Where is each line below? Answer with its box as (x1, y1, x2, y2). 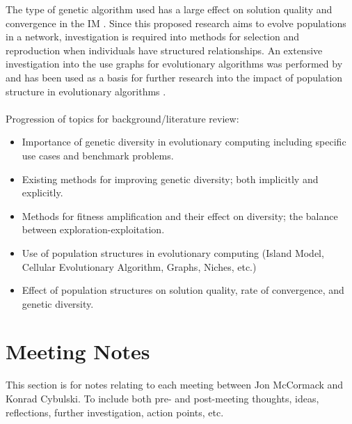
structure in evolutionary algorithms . (6, 84, 166, 98)
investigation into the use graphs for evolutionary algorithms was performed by (6, 56, 343, 71)
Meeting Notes (6, 337, 150, 366)
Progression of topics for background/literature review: (6, 111, 239, 125)
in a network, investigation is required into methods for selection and (6, 29, 300, 44)
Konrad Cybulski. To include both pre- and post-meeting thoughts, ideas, (6, 391, 319, 405)
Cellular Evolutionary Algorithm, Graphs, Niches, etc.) (22, 259, 257, 274)
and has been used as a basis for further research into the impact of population (6, 70, 343, 84)
